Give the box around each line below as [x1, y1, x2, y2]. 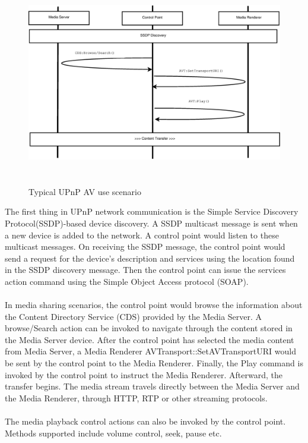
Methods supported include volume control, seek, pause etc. [5, 426, 222, 439]
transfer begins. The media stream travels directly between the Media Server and [5, 380, 300, 392]
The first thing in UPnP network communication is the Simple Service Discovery [5, 205, 299, 218]
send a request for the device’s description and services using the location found [5, 252, 295, 264]
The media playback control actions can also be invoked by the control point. [5, 415, 286, 428]
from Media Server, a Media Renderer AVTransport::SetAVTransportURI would [5, 345, 296, 357]
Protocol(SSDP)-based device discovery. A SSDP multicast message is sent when [5, 216, 298, 229]
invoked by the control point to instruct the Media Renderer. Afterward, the [5, 368, 282, 381]
